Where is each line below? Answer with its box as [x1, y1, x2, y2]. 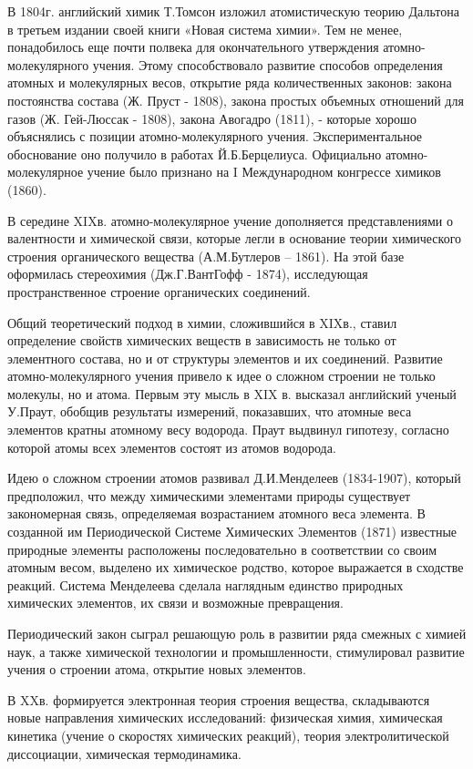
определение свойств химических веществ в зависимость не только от [7, 331, 396, 350]
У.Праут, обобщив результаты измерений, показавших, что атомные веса [7, 402, 412, 421]
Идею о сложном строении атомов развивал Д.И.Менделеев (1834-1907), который [7, 468, 461, 487]
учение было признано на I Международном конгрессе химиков [87, 162, 441, 181]
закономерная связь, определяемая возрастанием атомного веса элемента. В [7, 504, 426, 523]
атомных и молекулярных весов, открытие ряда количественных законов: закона [7, 73, 452, 92]
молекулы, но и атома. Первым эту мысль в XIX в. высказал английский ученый [7, 384, 457, 403]
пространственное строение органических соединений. [7, 282, 311, 301]
